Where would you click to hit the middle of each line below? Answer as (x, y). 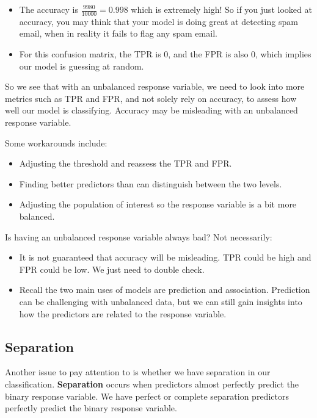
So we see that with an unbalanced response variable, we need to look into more (155, 86)
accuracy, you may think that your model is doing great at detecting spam (158, 21)
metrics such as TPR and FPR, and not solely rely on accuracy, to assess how (151, 98)
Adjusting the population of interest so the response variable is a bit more (158, 204)
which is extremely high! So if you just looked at (221, 9)
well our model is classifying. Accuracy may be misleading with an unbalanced (151, 110)
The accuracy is (49, 9)
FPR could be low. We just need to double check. (112, 269)
